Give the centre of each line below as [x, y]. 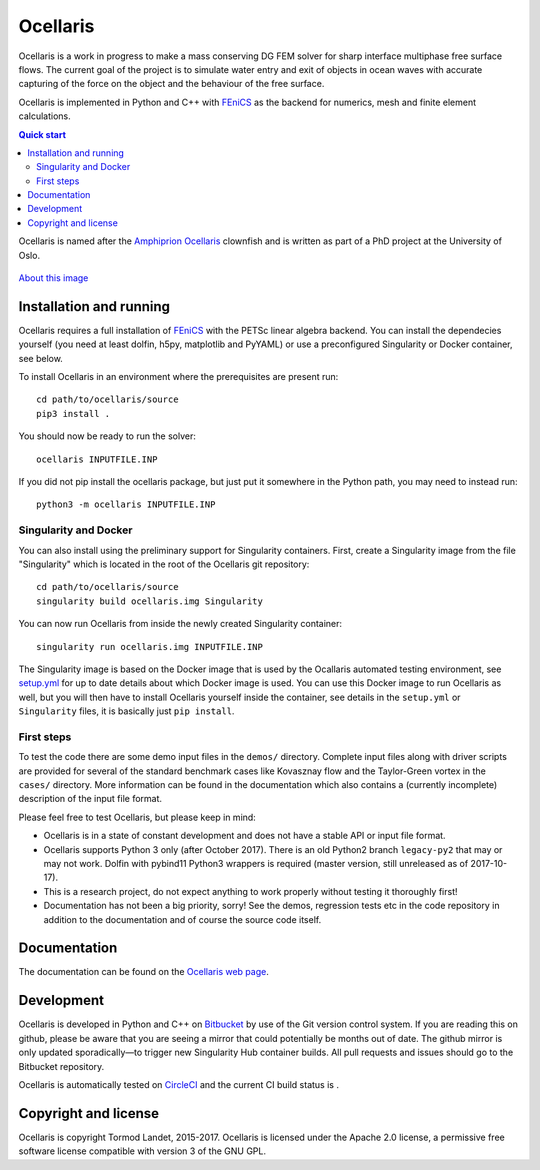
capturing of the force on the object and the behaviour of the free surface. [171, 84]
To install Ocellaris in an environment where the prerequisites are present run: [178, 377]
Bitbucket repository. [61, 1066]
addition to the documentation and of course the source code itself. [182, 919]
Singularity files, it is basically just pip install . [126, 711]
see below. [41, 358]
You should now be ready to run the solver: [107, 436]
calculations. [44, 116]
